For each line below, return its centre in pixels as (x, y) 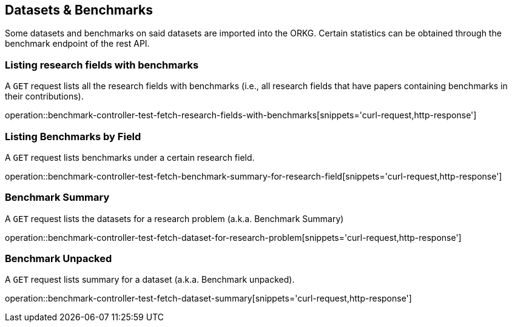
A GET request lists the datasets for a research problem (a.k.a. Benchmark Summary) (174, 218)
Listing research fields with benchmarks (102, 65)
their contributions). (44, 96)
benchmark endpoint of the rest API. (77, 44)
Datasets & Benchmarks (79, 10)
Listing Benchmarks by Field (73, 136)
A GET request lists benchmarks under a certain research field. (130, 157)
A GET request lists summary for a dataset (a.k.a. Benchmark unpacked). (150, 280)
